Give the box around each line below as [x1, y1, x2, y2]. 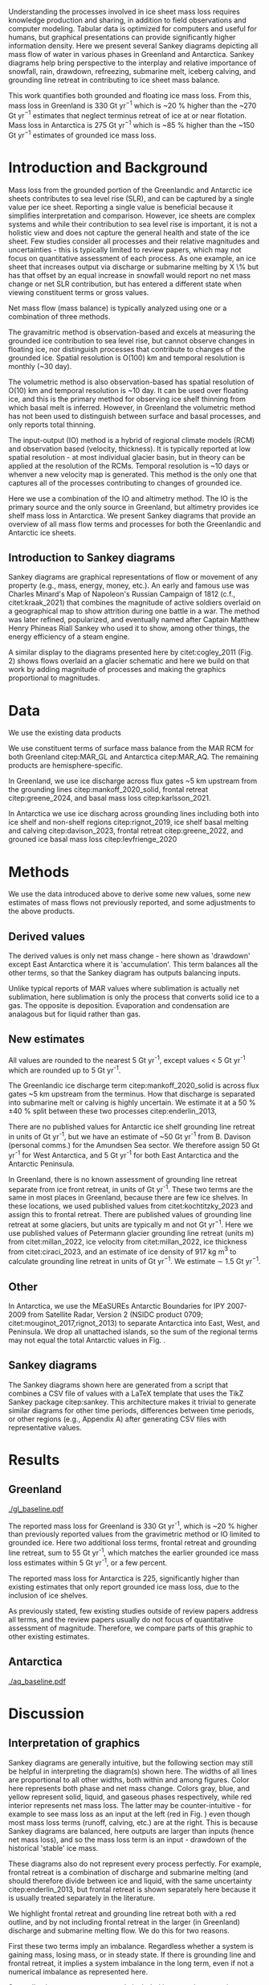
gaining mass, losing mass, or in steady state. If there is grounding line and [8, 1950, 256, 1959]
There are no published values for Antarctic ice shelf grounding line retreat [8, 1122, 255, 1132]
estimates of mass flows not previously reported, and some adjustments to [8, 898, 255, 908]
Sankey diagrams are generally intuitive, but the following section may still [8, 1757, 253, 1767]
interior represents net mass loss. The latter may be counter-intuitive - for [8, 1800, 252, 1810]
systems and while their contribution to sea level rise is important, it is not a [8, 219, 258, 228]
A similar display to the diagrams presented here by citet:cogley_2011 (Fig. [8, 647, 253, 658]
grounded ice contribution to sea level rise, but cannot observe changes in [8, 335, 255, 345]
